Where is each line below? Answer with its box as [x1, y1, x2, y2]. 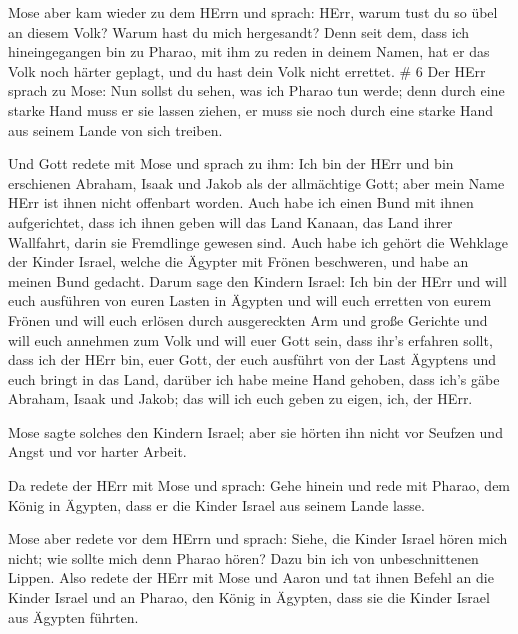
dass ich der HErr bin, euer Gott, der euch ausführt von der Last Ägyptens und [8, 349, 497, 370]
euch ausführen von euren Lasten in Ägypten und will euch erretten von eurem [8, 290, 492, 311]
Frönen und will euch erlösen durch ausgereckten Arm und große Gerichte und [8, 309, 488, 330]
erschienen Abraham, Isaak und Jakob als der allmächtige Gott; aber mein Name [8, 172, 505, 193]
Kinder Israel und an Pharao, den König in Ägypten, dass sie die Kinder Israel [8, 587, 490, 608]
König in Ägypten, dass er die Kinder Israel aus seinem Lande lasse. [8, 494, 425, 515]
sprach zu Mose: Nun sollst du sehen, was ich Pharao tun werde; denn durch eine [8, 80, 505, 101]
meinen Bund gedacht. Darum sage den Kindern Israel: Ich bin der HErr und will [8, 270, 507, 291]
